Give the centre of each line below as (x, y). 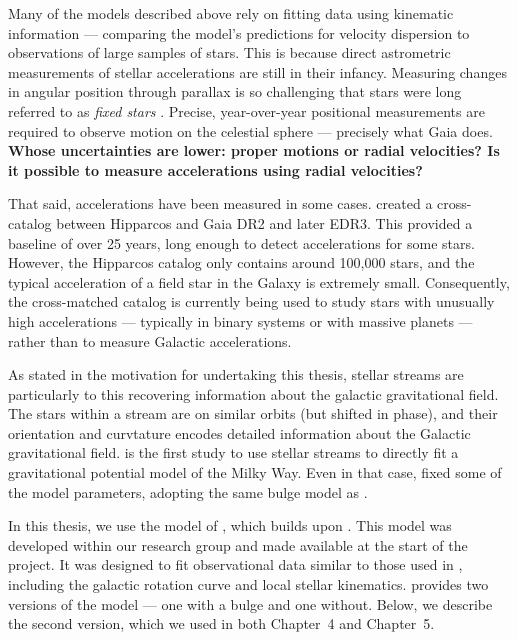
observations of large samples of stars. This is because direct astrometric (229, 52)
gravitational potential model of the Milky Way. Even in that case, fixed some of (255, 472)
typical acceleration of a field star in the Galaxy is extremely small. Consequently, (259, 281)
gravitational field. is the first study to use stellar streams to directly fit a (233, 452)
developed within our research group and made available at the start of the (238, 544)
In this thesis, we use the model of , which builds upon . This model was (230, 525)
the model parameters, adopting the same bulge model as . (188, 491)
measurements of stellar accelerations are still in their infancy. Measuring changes (257, 71)
